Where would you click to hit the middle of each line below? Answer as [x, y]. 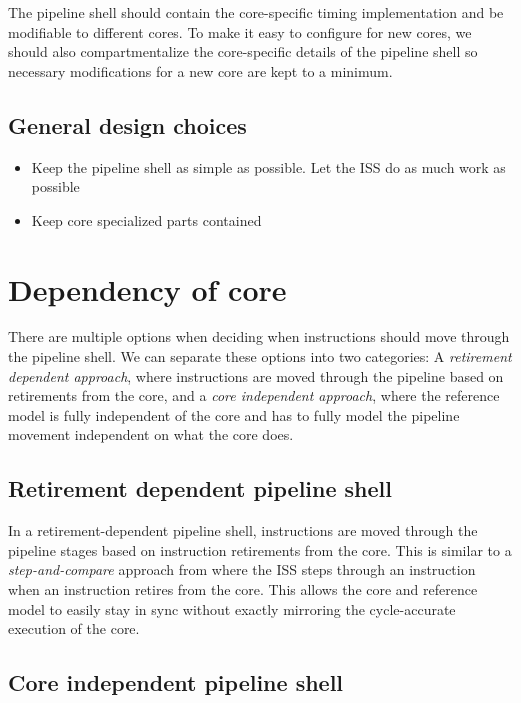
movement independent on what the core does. [151, 434]
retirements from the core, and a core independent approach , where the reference [254, 395]
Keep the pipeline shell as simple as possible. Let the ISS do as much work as [268, 166]
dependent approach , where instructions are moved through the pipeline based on [256, 375]
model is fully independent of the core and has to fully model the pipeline [234, 414]
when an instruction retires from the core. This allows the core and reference [243, 589]
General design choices [127, 124]
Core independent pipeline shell [176, 682]
